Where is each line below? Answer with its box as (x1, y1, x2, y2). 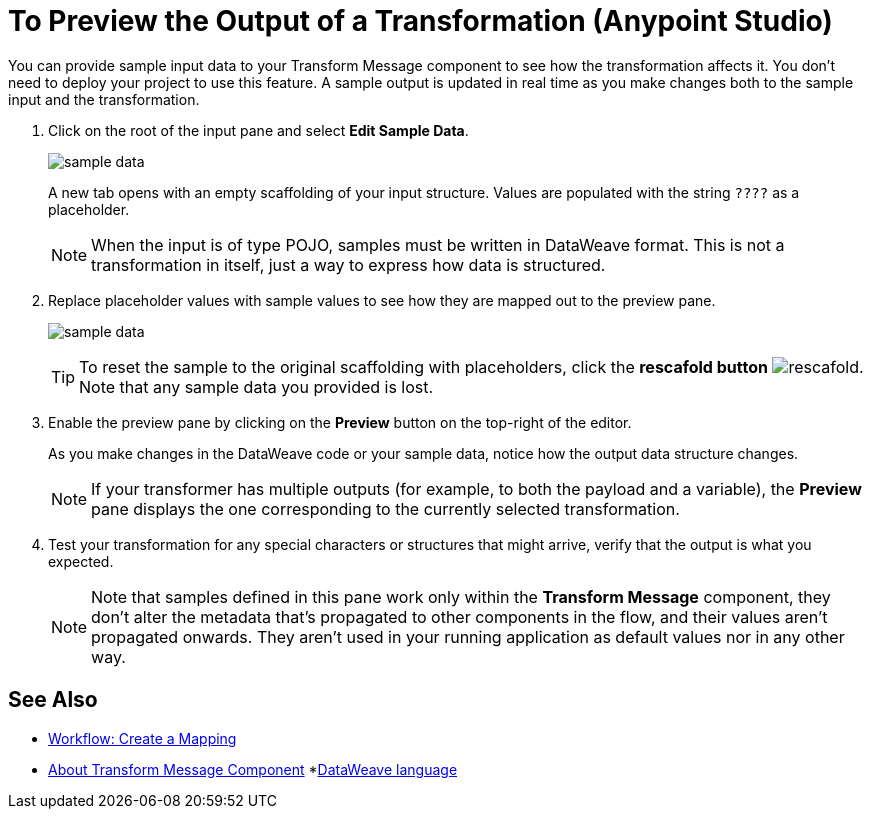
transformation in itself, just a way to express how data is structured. (91, 254, 606, 275)
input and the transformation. (8, 90, 200, 108)
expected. (48, 552, 114, 570)
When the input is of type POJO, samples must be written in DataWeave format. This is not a (91, 234, 785, 255)
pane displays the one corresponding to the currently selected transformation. (91, 498, 680, 519)
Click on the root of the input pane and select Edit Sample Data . (48, 121, 469, 139)
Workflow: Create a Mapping (48, 729, 237, 747)
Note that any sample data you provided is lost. (79, 376, 434, 397)
